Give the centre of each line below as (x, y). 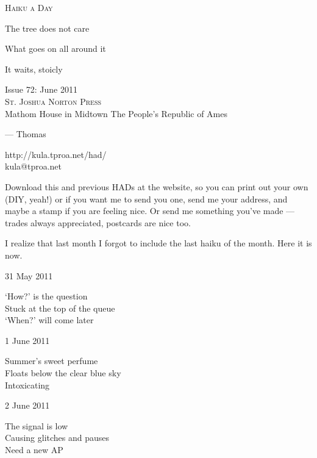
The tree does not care (47, 28)
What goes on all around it (55, 48)
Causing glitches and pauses (57, 438)
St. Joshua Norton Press (53, 101)
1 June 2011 (27, 340)
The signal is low (37, 425)
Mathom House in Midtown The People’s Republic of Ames (116, 113)
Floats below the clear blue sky (63, 373)
